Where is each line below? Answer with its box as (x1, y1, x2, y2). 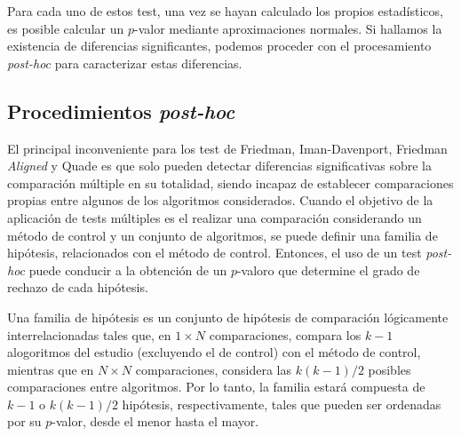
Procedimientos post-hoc (7, 97, 235, 124)
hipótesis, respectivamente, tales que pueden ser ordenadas (122, 394, 441, 413)
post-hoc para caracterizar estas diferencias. (7, 53, 242, 72)
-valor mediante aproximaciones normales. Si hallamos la (133, 19, 442, 37)
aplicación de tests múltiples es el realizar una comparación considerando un (7, 208, 422, 226)
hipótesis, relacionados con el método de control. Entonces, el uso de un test (7, 243, 422, 262)
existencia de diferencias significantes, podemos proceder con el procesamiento (7, 36, 432, 55)
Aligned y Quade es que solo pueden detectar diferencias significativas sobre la (7, 156, 432, 175)
